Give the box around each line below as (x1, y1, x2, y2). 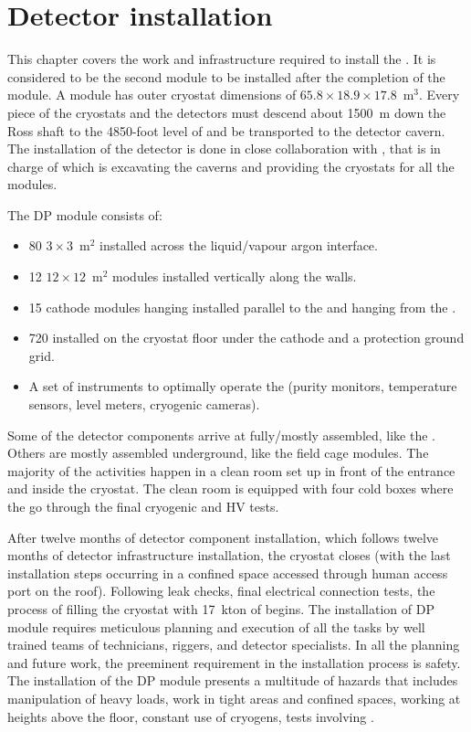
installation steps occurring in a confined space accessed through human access (7, 563, 448, 582)
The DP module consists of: (7, 205, 162, 224)
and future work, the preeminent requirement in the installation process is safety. (7, 652, 461, 672)
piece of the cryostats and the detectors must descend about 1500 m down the (7, 102, 446, 122)
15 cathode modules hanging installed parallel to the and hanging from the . (28, 297, 456, 316)
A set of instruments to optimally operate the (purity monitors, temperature (28, 377, 457, 396)
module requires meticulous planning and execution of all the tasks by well (7, 617, 425, 636)
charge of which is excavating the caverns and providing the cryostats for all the (7, 156, 455, 175)
